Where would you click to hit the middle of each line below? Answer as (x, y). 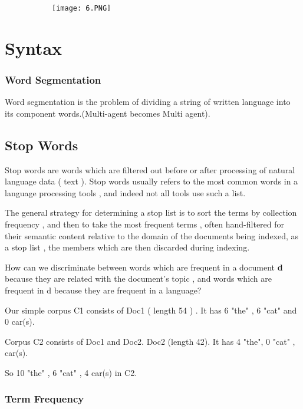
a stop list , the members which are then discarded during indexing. (127, 247)
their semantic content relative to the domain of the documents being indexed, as (152, 235)
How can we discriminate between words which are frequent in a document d (144, 267)
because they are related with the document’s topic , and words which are (139, 278)
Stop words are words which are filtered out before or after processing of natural (150, 169)
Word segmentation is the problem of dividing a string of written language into (148, 102)
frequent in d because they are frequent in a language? (103, 290)
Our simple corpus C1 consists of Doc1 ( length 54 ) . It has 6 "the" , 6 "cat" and (151, 310)
